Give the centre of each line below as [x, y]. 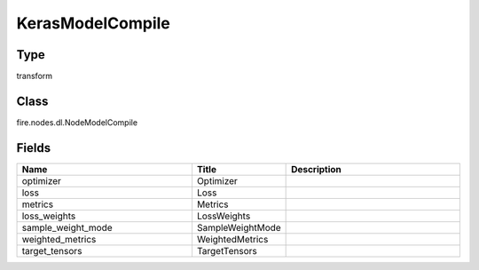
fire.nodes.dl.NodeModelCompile [77, 122]
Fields [34, 148]
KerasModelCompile [93, 23]
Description [316, 169]
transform [35, 76]
